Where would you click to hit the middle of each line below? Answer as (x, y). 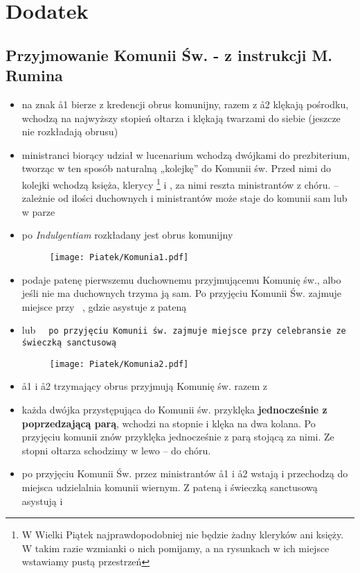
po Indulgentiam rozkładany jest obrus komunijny (127, 235)
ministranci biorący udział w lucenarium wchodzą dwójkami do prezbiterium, (186, 154)
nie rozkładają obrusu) (70, 131)
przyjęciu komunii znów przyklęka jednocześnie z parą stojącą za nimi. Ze (178, 437)
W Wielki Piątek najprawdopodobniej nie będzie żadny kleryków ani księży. (183, 534)
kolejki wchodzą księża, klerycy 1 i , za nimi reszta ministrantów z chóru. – (180, 183)
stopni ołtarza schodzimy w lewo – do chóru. (116, 450)
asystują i (42, 501)
